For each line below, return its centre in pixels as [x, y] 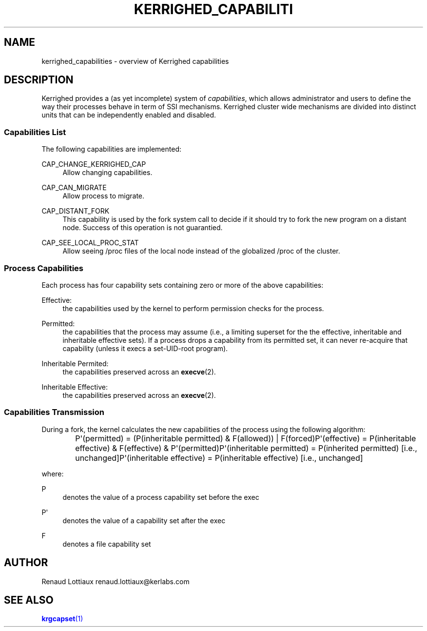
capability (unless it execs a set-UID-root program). [145, 348]
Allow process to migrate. [104, 196]
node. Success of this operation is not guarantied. [143, 228]
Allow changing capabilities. [107, 173]
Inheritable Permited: [75, 363]
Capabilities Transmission [54, 412]
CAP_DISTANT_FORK [76, 211]
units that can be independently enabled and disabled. [129, 115]
